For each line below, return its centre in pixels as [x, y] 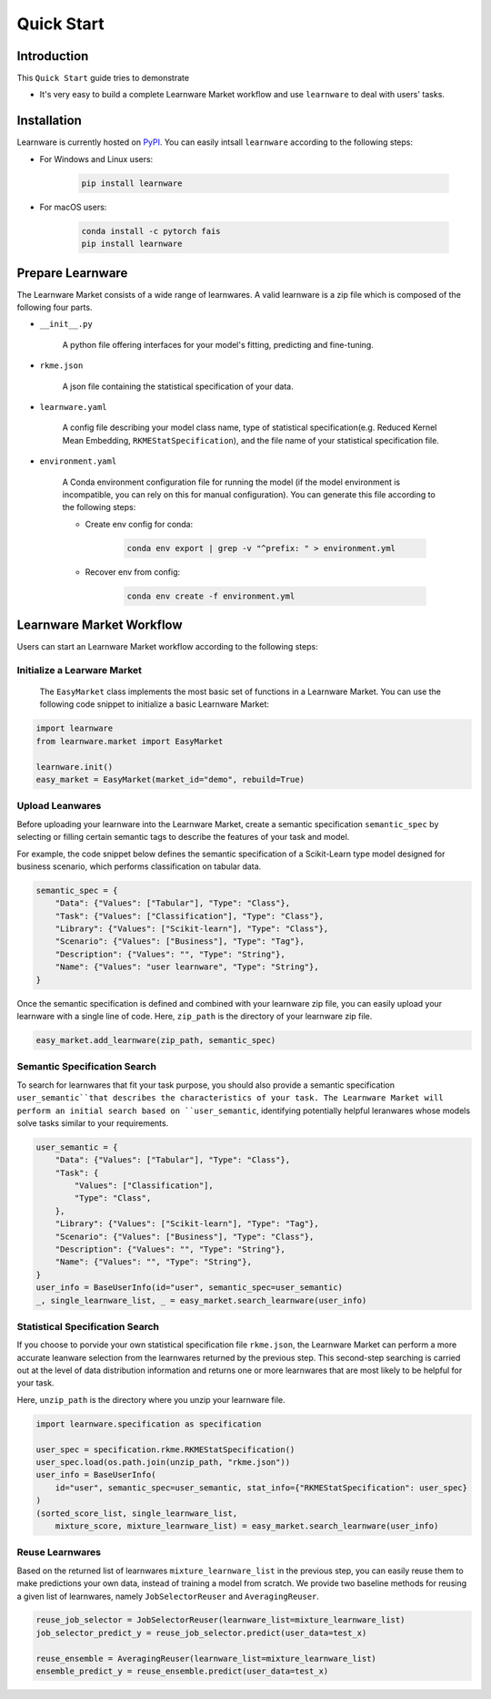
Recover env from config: [133, 572]
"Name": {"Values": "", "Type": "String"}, [153, 1262]
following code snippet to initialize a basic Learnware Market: [155, 704]
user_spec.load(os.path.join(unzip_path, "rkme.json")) [163, 1463]
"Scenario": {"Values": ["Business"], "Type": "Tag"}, [180, 942]
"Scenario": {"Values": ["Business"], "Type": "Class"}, [185, 1236]
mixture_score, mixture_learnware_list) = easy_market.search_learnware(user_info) [247, 1525]
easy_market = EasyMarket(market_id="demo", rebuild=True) [170, 780]
